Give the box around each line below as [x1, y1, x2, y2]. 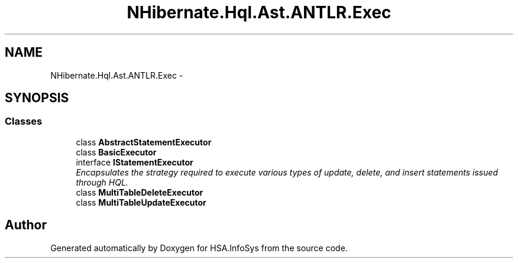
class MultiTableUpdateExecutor [76, 197, 206, 207]
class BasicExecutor [76, 147, 157, 157]
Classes [5, 115, 43, 128]
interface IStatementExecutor [76, 157, 193, 167]
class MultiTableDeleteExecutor [76, 187, 203, 197]
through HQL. [76, 177, 128, 187]
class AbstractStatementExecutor [76, 137, 212, 147]
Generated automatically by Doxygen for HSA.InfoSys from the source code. [50, 242, 348, 253]
